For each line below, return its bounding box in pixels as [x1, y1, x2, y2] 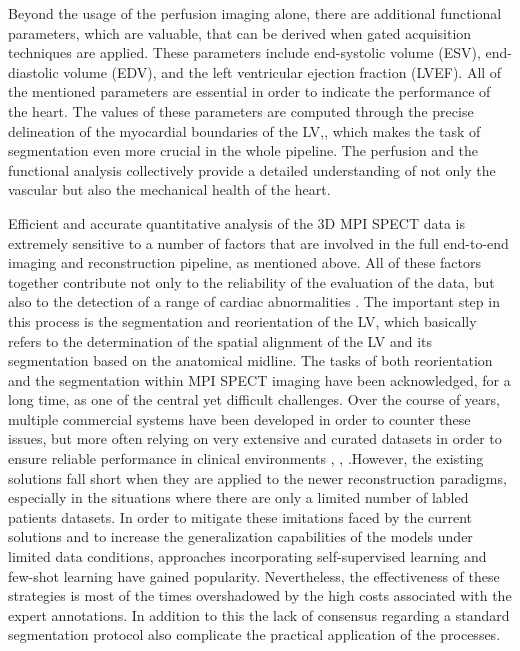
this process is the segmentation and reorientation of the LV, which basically [8, 310, 477, 331]
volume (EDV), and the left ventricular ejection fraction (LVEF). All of [63, 61, 502, 82]
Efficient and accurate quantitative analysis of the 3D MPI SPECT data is [8, 212, 466, 233]
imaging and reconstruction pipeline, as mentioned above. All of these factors [8, 252, 481, 273]
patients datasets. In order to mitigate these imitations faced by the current [8, 506, 473, 527]
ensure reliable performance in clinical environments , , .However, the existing [8, 448, 484, 469]
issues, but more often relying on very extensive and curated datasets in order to [8, 428, 502, 449]
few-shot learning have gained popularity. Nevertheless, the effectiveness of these [8, 565, 500, 586]
